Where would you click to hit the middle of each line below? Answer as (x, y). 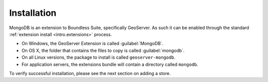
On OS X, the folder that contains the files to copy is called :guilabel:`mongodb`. (103, 50)
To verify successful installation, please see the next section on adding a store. (90, 73)
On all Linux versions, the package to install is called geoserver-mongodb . (99, 57)
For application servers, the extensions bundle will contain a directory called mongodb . (110, 64)
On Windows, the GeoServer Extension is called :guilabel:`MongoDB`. (93, 43)
